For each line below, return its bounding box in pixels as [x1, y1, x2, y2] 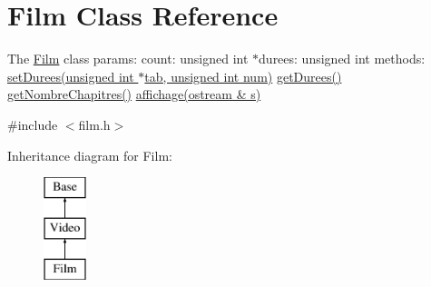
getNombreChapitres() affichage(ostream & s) [7, 84, 261, 104]
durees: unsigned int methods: [259, 49, 426, 68]
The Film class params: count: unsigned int [7, 49, 249, 68]
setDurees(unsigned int [7, 66, 134, 85]
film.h [78, 114, 111, 134]
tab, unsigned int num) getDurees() [144, 66, 342, 85]
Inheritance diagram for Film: [7, 145, 172, 164]
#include [7, 114, 58, 134]
